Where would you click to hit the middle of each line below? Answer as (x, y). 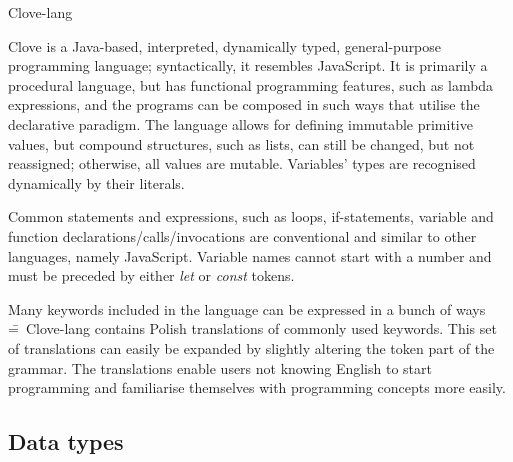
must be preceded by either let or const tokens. (151, 275)
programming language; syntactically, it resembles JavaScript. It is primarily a (248, 65)
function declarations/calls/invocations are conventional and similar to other (242, 235)
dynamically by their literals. (96, 182)
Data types (66, 441)
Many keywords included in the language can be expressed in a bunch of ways (247, 308)
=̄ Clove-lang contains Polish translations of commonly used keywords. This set (252, 328)
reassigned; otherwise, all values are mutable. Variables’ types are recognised (242, 163)
